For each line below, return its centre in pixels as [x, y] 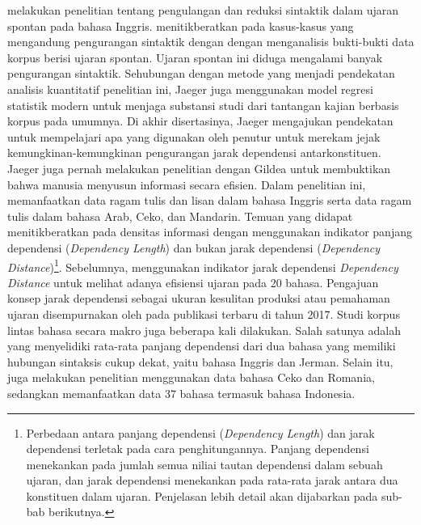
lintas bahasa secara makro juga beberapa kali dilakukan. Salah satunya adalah [204, 330]
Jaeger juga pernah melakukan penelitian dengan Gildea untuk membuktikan [199, 168]
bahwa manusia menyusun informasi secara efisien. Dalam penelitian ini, [187, 184]
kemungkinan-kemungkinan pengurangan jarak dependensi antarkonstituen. [194, 152]
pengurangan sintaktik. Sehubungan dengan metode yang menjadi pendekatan [201, 73]
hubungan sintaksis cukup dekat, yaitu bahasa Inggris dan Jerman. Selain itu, [200, 361]
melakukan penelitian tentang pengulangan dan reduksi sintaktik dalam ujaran [203, 10]
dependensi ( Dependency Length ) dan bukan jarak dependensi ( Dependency [194, 247]
